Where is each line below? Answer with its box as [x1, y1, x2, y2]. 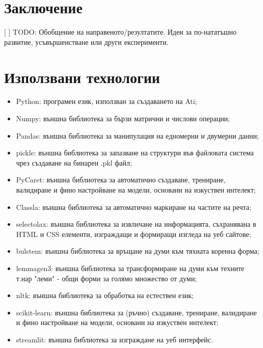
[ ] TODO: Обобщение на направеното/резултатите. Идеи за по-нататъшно [4, 26, 236, 37]
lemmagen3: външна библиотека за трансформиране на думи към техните [16, 262, 245, 273]
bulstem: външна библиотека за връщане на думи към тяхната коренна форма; [16, 246, 259, 256]
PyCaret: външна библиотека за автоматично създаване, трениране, [16, 174, 226, 185]
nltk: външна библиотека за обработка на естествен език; [16, 290, 194, 301]
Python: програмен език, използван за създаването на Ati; [16, 96, 197, 106]
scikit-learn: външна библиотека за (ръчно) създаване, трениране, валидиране [16, 307, 257, 317]
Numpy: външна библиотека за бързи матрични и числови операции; [16, 113, 230, 124]
